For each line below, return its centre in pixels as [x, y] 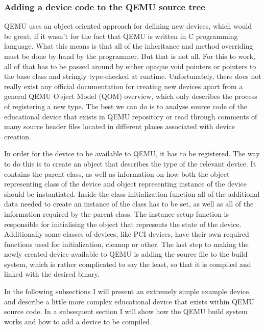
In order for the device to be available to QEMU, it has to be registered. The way [132, 153]
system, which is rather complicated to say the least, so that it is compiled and [128, 264]
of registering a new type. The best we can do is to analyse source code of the [126, 106]
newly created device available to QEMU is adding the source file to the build [126, 254]
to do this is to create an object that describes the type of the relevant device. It [130, 163]
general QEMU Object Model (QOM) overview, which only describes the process [131, 96]
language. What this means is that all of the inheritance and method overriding [129, 46]
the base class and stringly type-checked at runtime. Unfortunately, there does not [133, 76]
